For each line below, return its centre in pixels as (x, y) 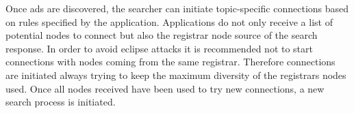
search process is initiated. (61, 102)
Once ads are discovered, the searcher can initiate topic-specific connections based (177, 8)
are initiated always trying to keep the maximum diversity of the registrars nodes (176, 75)
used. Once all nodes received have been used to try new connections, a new (165, 88)
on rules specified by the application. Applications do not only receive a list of (169, 21)
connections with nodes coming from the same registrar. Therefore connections (170, 62)
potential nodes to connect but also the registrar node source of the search (162, 35)
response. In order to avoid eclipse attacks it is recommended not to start (159, 48)
